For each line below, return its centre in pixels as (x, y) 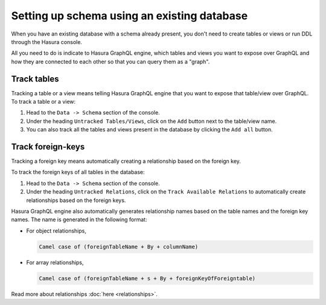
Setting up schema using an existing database (129, 16)
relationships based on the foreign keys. (76, 200)
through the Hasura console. (47, 42)
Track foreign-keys (48, 147)
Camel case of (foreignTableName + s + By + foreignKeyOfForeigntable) (147, 278)
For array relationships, (55, 262)
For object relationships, (56, 231)
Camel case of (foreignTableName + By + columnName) (119, 247)
